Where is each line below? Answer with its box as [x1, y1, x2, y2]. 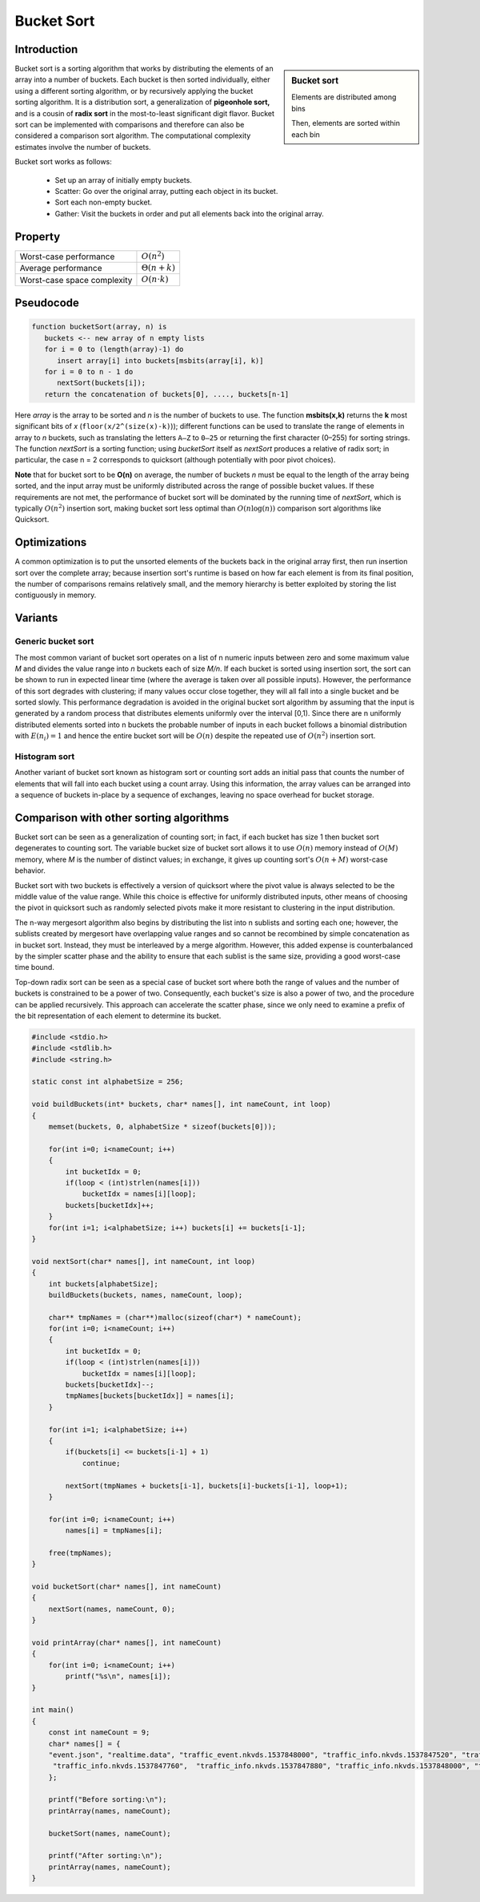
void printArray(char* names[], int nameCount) [31, 1638, 222, 1647]
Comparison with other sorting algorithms [14, 810, 230, 825]
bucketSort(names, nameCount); [48, 1828, 171, 1838]
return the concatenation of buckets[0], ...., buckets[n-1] [44, 390, 290, 398]
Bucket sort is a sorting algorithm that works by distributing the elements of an [14, 64, 274, 74]
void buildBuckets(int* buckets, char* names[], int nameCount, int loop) [31, 1100, 332, 1109]
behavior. [14, 866, 46, 875]
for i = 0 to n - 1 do [44, 367, 134, 376]
